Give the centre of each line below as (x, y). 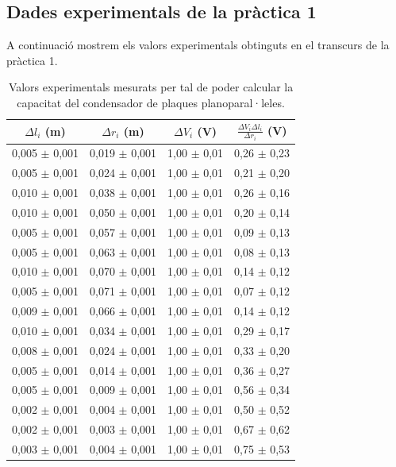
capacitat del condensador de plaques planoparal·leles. (151, 102)
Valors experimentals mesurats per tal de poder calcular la (151, 87)
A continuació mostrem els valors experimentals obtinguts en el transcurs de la (198, 45)
